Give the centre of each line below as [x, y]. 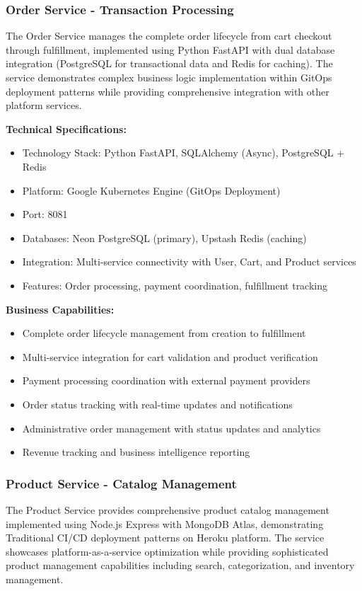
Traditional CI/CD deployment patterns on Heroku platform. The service [165, 538]
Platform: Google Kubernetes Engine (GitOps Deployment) [151, 190]
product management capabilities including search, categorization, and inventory [180, 565]
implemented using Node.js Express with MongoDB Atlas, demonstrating [165, 523]
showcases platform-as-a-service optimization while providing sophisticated [167, 551]
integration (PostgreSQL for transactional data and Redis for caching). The [169, 63]
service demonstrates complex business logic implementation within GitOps [169, 77]
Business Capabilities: [60, 309]
